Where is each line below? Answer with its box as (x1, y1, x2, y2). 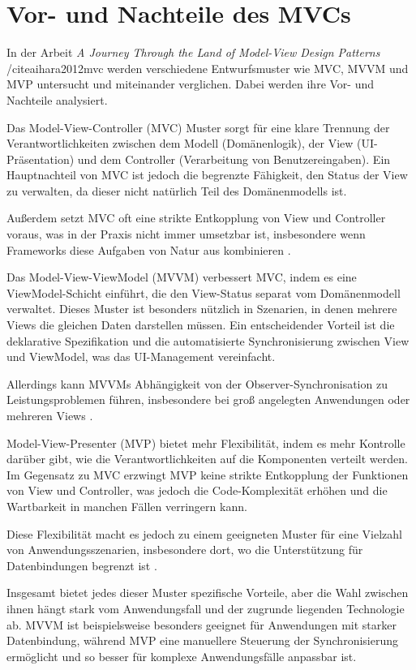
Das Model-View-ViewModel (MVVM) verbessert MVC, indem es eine (6, 268, 357, 286)
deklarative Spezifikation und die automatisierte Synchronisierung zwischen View (6, 332, 410, 349)
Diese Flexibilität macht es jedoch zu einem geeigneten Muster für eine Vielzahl (6, 525, 402, 542)
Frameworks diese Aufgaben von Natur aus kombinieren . (6, 241, 291, 258)
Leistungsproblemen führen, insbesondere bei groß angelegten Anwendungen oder (6, 391, 410, 408)
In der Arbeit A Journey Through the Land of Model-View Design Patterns (6, 44, 380, 61)
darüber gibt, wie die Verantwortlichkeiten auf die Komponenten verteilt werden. (6, 450, 408, 467)
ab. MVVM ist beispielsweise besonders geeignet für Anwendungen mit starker (6, 616, 397, 633)
